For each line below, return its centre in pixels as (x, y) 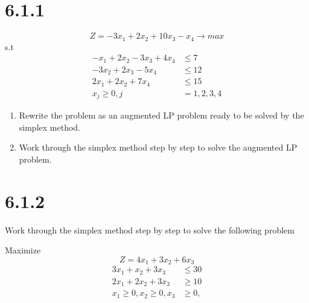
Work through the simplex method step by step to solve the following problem (150, 230)
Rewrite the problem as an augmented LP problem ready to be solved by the (161, 115)
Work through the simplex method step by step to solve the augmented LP (158, 147)
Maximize (23, 250)
